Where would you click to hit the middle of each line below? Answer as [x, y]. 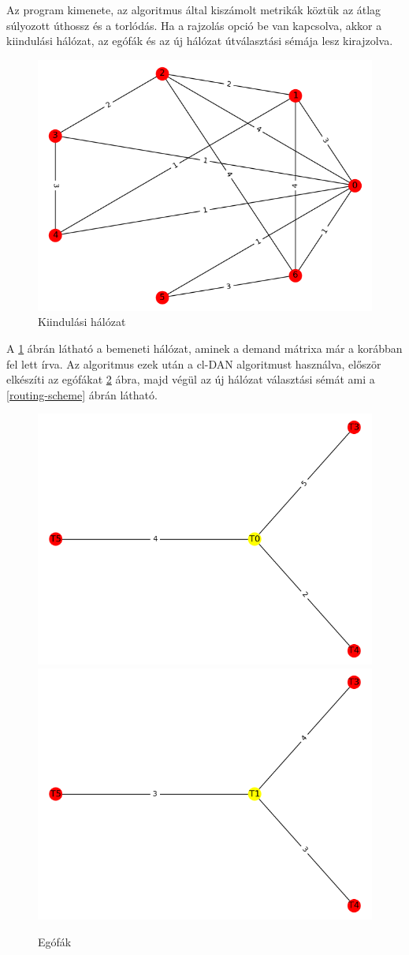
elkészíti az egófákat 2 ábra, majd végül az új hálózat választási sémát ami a [191, 379]
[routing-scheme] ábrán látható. [82, 394]
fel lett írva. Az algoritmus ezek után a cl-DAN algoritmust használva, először [194, 363]
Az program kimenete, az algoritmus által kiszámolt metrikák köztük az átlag [194, 9]
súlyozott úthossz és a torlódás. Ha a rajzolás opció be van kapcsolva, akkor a [194, 25]
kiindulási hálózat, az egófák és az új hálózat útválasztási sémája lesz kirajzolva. [200, 41]
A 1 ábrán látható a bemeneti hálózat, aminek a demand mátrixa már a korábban [204, 348]
